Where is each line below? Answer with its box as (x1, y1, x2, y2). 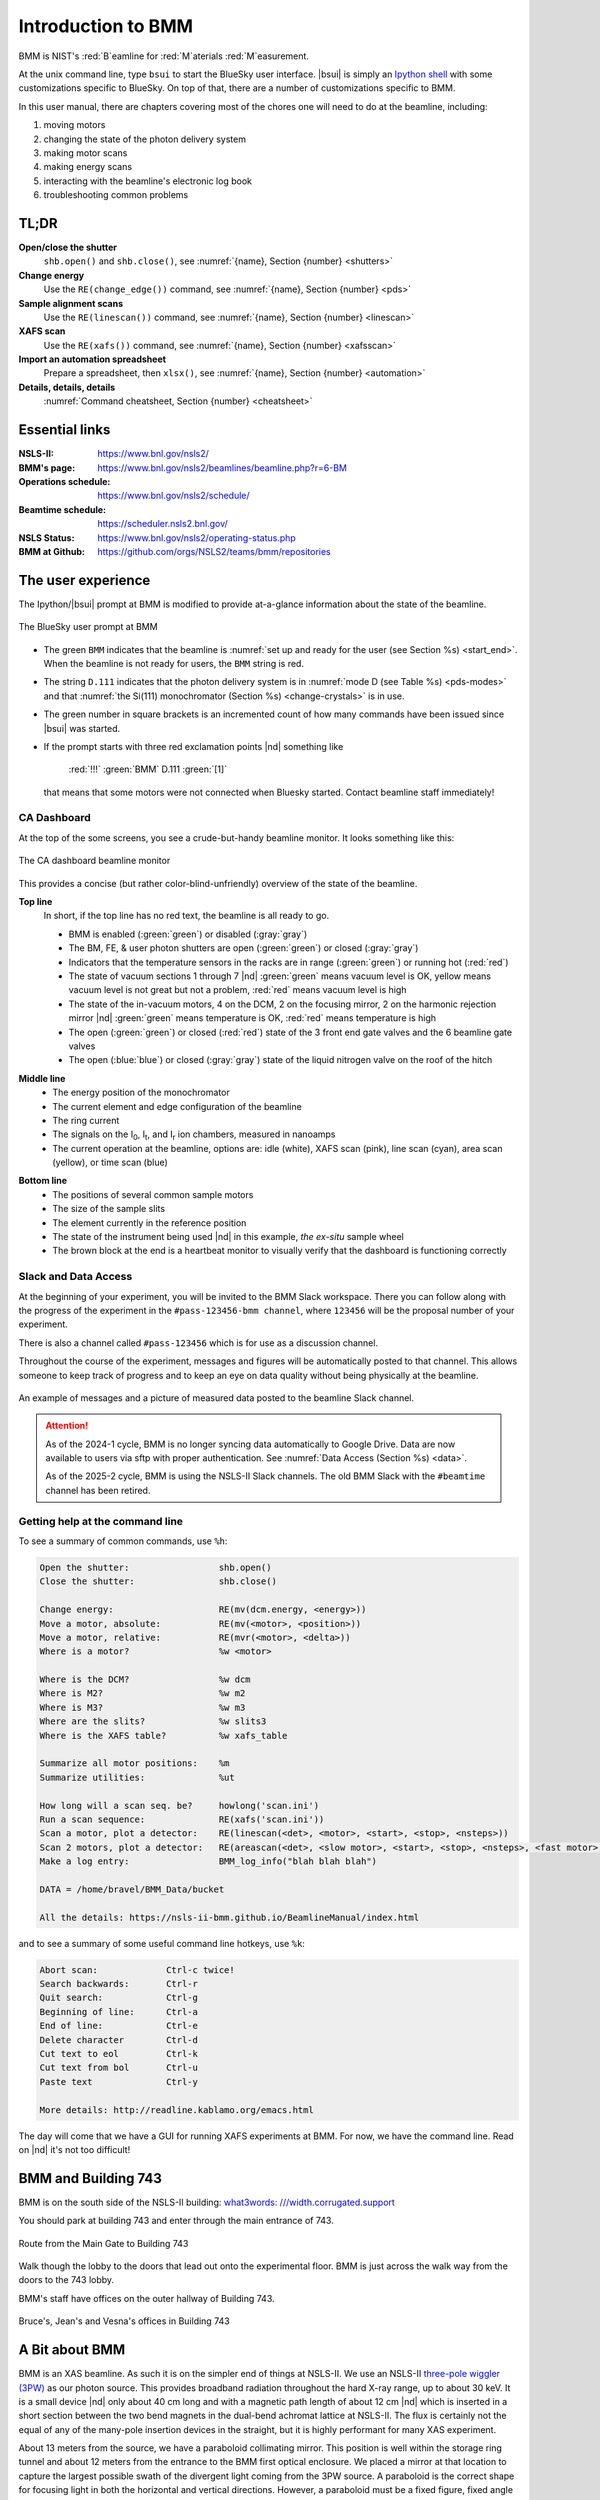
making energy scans (43, 161, 133, 173)
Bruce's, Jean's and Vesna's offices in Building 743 (18, 2315, 230, 2327)
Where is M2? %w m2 (39, 1688, 246, 1699)
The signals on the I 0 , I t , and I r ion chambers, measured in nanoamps (52, 1128, 336, 1143)
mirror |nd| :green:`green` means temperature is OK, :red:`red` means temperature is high (68, 1012, 437, 1024)
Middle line (18, 1072, 66, 1084)
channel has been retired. (45, 1484, 151, 1496)
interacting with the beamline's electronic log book (43, 175, 252, 187)
